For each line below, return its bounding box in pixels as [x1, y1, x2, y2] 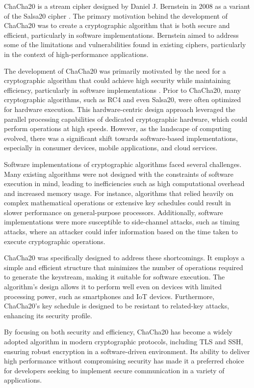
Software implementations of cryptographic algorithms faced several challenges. [4, 159, 242, 169]
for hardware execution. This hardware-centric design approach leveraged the [4, 104, 235, 114]
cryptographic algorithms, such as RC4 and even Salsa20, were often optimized [4, 94, 241, 105]
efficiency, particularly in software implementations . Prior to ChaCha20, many [4, 84, 241, 95]
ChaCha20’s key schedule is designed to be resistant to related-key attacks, [4, 301, 229, 311]
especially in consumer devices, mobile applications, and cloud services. [4, 142, 218, 153]
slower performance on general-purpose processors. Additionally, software [4, 207, 223, 217]
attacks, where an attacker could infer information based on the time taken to [4, 226, 238, 237]
